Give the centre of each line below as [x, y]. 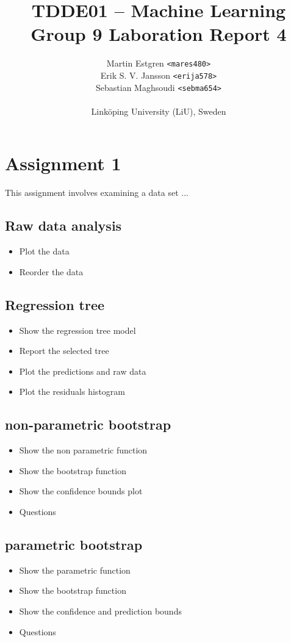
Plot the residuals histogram [72, 391]
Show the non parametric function [83, 450]
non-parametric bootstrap [88, 424]
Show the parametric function [75, 570]
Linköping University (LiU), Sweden [159, 111]
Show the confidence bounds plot [81, 491]
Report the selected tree [64, 351]
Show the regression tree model [77, 330]
